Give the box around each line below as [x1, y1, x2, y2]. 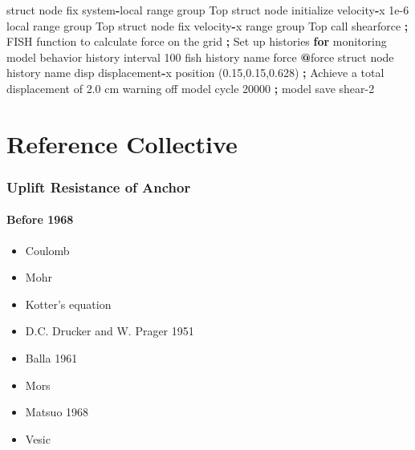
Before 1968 [6, 211, 74, 228]
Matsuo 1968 [25, 403, 89, 420]
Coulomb [25, 241, 70, 258]
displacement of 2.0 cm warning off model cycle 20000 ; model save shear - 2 [6, 79, 375, 96]
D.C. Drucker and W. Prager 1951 [25, 322, 194, 339]
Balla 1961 [25, 349, 78, 366]
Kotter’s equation [25, 295, 112, 312]
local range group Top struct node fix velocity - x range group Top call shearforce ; [6, 17, 409, 34]
